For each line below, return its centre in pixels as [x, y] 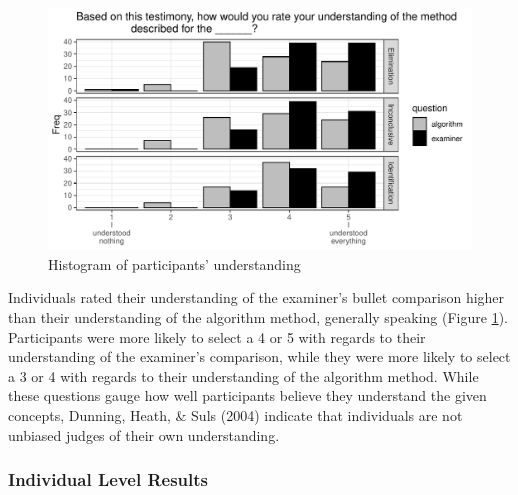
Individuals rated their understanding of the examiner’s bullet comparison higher [256, 297]
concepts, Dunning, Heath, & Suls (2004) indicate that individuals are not [235, 414]
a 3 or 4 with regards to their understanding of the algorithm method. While [243, 375]
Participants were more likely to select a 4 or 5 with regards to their [217, 336]
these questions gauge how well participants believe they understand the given [247, 395]
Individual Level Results [108, 479]
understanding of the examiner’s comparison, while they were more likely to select [259, 356]
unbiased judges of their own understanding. [144, 434]
